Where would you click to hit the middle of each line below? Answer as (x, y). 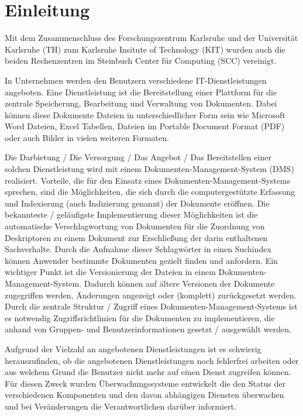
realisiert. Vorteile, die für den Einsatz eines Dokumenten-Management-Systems (148, 180)
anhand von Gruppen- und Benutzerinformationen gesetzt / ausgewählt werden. (148, 329)
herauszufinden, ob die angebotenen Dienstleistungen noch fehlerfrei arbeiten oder (152, 360)
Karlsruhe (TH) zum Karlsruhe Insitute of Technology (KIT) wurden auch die (145, 49)
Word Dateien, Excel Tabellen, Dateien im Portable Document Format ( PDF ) (145, 126)
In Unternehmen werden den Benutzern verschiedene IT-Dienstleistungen (136, 80)
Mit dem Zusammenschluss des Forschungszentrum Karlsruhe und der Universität (151, 38)
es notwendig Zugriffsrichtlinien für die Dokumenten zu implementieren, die (140, 317)
